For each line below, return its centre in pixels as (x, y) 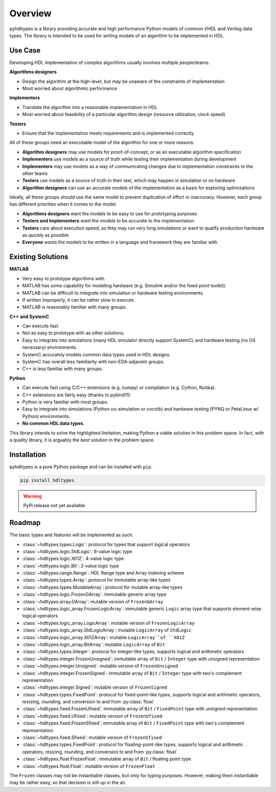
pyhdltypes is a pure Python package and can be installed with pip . (81, 467)
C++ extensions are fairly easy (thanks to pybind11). (77, 395)
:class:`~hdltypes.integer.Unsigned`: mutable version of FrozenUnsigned (100, 666)
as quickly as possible (45, 235)
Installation (28, 454)
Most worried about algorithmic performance (70, 88)
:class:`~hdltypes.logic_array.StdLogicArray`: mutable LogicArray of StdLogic (107, 630)
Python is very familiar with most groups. (65, 402)
